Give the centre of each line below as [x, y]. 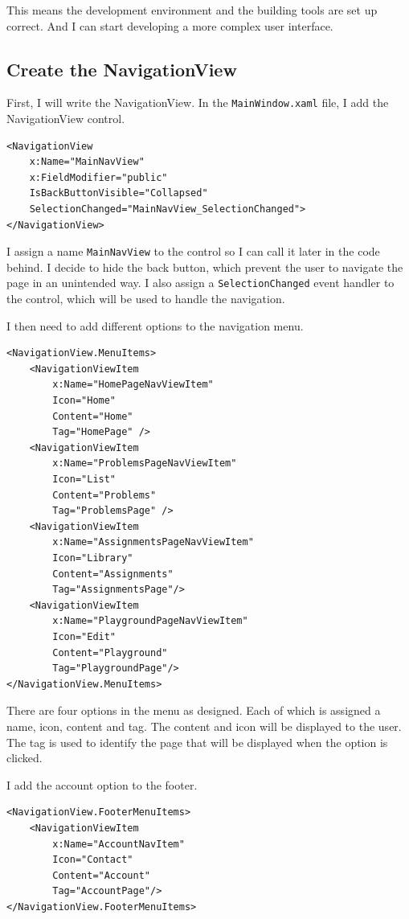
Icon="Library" [93, 558]
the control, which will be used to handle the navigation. [146, 299]
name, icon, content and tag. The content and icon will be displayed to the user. [204, 726]
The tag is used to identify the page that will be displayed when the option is [197, 742]
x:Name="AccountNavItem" [119, 844]
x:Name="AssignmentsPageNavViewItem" [153, 542]
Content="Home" [93, 416]
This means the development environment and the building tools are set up [192, 10]
